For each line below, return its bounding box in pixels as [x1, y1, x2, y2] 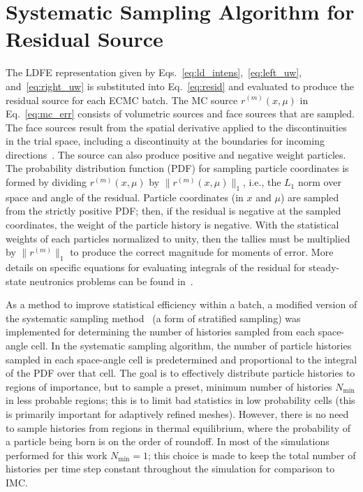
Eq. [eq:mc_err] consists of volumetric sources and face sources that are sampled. [6, 106, 355, 121]
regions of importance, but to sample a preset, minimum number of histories [6, 379, 332, 393]
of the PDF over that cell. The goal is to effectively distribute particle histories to [6, 366, 355, 380]
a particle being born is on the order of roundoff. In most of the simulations [6, 434, 329, 449]
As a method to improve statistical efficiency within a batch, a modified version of [6, 297, 357, 312]
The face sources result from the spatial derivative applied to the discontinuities [6, 120, 347, 134]
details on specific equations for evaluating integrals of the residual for [6, 260, 306, 275]
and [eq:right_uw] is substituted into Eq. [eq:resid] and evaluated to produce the [6, 78, 354, 93]
